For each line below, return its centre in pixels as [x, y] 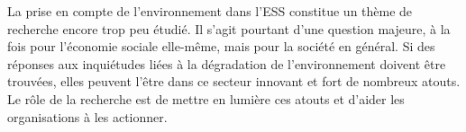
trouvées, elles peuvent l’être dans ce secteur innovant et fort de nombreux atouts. [234, 81]
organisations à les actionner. [87, 116]
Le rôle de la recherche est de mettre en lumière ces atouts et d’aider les [206, 98]
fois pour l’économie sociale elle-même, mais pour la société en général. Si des [221, 46]
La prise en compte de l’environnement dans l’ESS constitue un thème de [210, 11]
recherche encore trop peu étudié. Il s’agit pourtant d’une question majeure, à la [229, 28]
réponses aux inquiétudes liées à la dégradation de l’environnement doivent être [227, 63]
